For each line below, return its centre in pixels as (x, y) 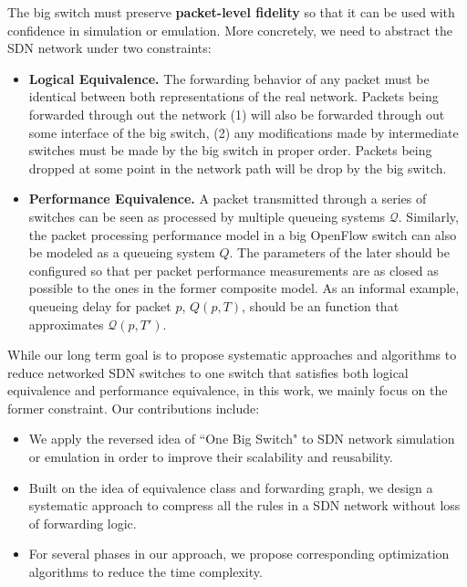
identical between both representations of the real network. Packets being (233, 96)
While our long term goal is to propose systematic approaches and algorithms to (232, 355)
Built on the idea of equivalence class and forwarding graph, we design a (231, 487)
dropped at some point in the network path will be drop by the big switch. (238, 168)
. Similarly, (428, 216)
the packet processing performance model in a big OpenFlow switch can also (243, 234)
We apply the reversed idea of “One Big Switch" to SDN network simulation (242, 439)
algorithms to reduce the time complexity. (145, 572)
